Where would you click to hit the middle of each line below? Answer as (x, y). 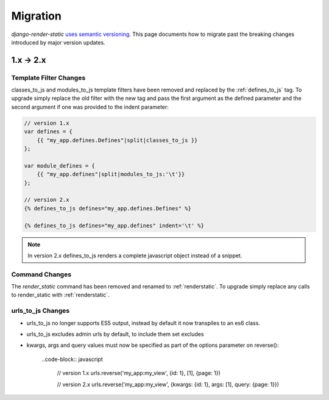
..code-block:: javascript (72, 359)
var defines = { (48, 132)
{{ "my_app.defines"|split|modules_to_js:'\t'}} (111, 174)
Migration (37, 16)
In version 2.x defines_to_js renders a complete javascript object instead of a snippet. (135, 255)
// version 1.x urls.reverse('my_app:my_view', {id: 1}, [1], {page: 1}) (139, 373)
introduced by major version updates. (58, 42)
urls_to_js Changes (41, 311)
